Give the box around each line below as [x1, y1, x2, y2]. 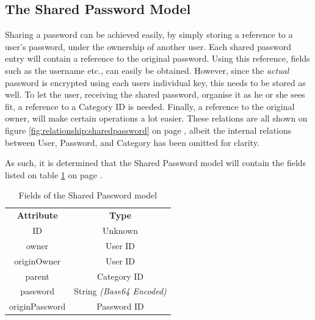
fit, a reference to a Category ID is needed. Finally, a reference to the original [5, 100, 295, 112]
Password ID [96, 300, 144, 313]
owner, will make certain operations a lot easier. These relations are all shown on [5, 112, 308, 125]
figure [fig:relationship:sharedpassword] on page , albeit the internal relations [5, 123, 292, 136]
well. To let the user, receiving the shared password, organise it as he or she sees [5, 88, 305, 101]
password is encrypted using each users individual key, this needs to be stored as [5, 76, 306, 89]
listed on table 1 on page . [5, 168, 103, 181]
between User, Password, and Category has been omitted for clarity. [5, 136, 259, 148]
